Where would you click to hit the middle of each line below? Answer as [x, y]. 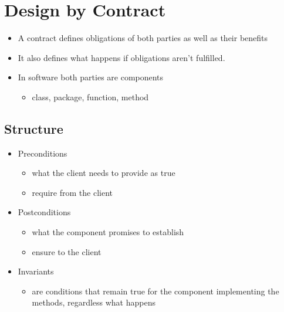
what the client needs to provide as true [104, 173]
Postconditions [44, 212]
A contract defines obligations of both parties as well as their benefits [143, 38]
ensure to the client [67, 251]
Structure [34, 128]
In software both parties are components [91, 77]
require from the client [72, 192]
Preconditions [43, 153]
